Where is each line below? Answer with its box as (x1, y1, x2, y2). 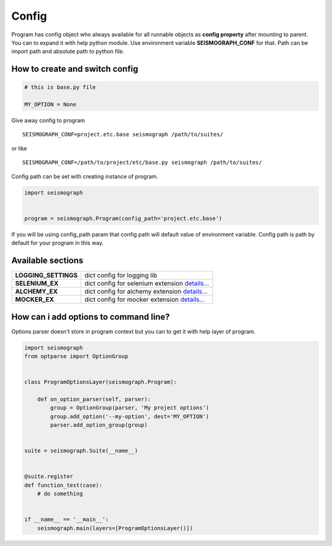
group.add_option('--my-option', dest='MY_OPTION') (50, 413, 210, 420)
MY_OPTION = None (24, 101, 77, 108)
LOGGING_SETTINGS (15, 271, 78, 279)
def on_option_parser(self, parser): (37, 396, 151, 402)
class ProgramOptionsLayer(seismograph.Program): (24, 378, 177, 386)
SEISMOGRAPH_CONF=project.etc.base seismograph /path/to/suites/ (22, 131, 224, 138)
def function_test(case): (24, 482, 103, 488)
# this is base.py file (24, 84, 97, 91)
